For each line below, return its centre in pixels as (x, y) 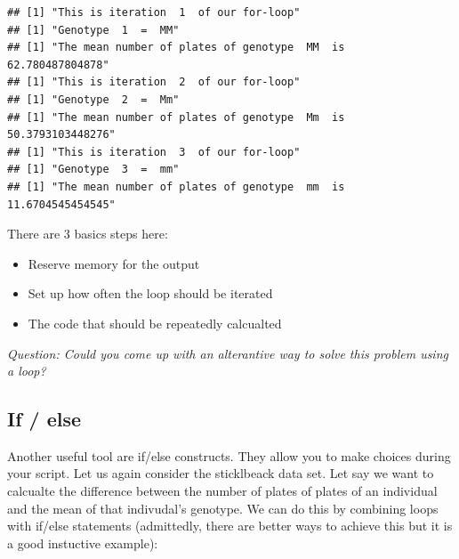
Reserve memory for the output (114, 263)
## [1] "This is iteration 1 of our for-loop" (154, 12)
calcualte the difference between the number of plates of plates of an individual (222, 491)
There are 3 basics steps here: (88, 234)
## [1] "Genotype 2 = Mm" (93, 99)
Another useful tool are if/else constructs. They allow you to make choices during (229, 455)
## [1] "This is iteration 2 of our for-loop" (154, 82)
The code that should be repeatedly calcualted (155, 323)
